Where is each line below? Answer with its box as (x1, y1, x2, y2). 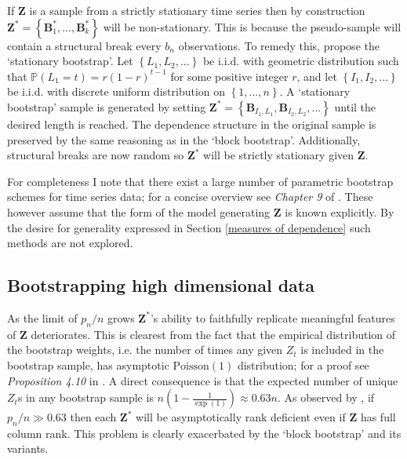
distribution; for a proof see (237, 356, 369, 373)
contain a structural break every (7, 37, 162, 53)
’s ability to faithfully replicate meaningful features (150, 309, 395, 326)
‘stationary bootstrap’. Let (7, 53, 133, 69)
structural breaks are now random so (7, 147, 184, 163)
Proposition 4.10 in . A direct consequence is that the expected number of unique (7, 372, 398, 388)
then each (70, 409, 117, 425)
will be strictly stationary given (203, 147, 354, 163)
